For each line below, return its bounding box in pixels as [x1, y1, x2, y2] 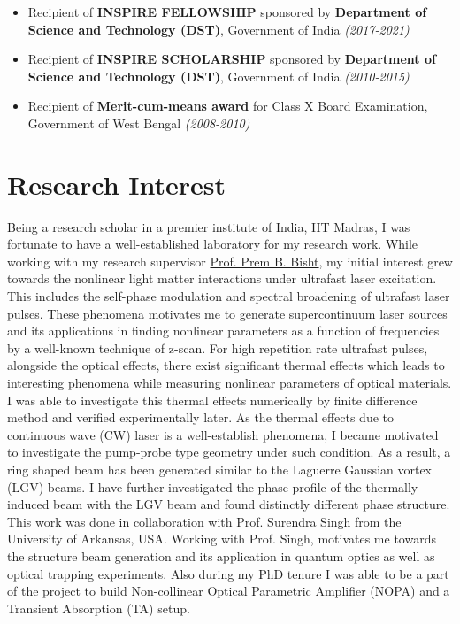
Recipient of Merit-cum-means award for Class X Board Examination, [27, 96, 428, 115]
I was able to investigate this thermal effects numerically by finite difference [7, 390, 418, 409]
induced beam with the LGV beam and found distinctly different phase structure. [7, 495, 450, 513]
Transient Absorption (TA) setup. [7, 598, 190, 617]
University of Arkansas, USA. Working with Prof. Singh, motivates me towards [7, 529, 436, 548]
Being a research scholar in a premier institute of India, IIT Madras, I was [7, 217, 410, 235]
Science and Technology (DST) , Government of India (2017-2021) [27, 19, 410, 38]
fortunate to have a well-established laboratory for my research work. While [7, 235, 418, 253]
